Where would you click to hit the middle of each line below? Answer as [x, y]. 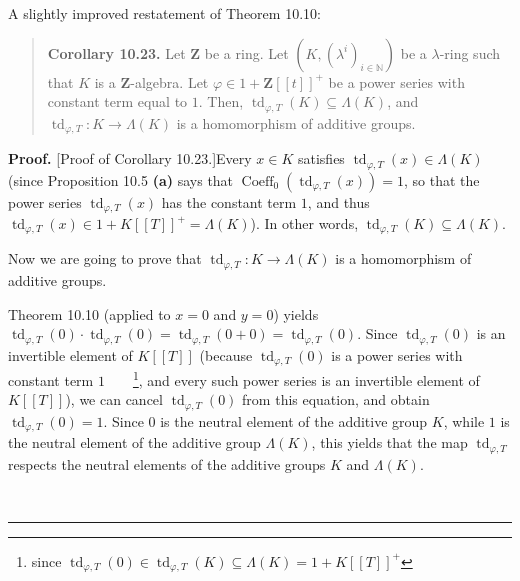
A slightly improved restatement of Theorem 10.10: [164, 13]
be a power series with [396, 81]
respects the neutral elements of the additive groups [167, 463]
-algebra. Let [169, 81]
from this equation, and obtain [336, 399]
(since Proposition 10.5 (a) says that [121, 179]
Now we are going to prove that [105, 258]
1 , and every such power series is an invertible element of [306, 378]
